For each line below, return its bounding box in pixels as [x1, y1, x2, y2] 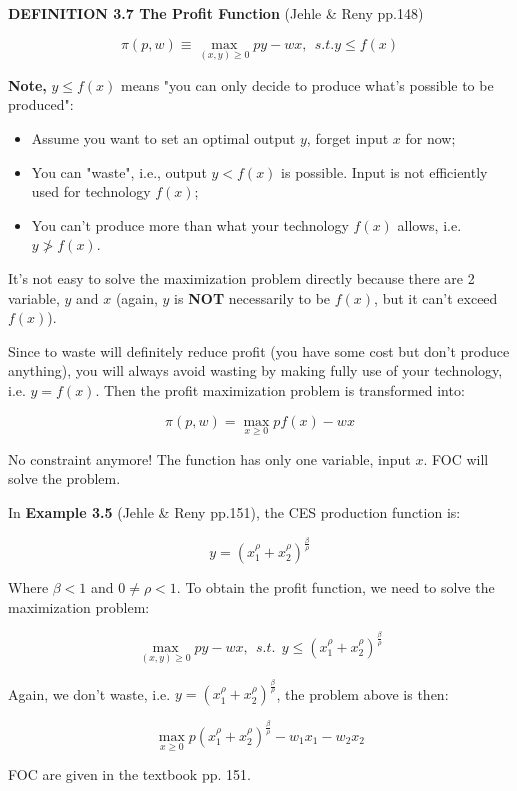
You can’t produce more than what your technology [31, 214, 349, 235]
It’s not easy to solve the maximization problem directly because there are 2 [8, 267, 475, 288]
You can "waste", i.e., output [31, 161, 207, 182]
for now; [405, 128, 456, 148]
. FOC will [423, 448, 489, 469]
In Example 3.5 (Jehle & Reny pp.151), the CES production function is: [8, 501, 461, 522]
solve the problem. [8, 468, 121, 489]
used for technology [31, 181, 151, 202]
